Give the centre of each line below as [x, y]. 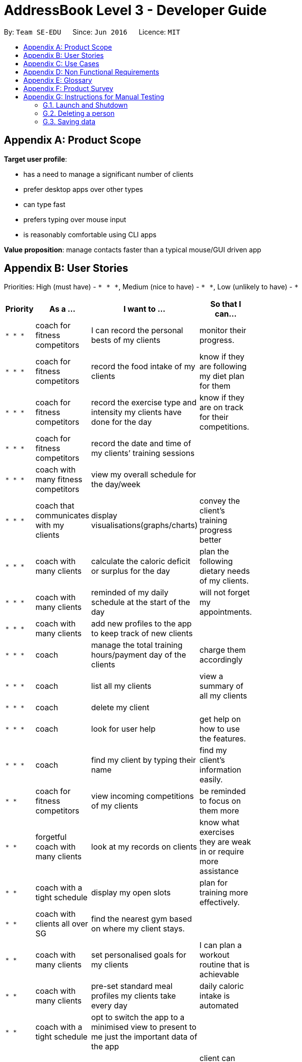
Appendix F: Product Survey [68, 88]
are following [223, 367]
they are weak [225, 842]
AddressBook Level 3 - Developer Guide [135, 10]
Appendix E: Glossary [58, 80]
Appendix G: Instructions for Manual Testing [94, 96]
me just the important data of [144, 1037]
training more [224, 893]
